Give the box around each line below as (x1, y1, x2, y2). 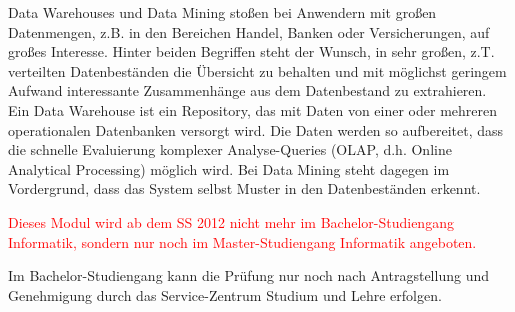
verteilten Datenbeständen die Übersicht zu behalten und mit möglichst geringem (8, 60, 507, 81)
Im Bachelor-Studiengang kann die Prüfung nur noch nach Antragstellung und (8, 265, 489, 286)
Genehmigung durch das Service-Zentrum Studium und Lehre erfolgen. (8, 284, 442, 305)
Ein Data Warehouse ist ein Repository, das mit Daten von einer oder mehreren (8, 99, 497, 120)
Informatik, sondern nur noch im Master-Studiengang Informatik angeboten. (8, 231, 477, 252)
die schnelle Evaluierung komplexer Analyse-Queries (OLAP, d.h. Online (8, 139, 452, 160)
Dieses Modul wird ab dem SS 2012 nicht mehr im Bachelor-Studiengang (8, 211, 454, 232)
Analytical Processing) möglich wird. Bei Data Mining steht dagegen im (8, 158, 450, 179)
